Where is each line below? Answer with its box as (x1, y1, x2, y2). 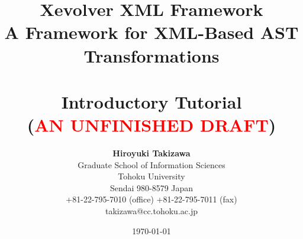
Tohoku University (118, 170, 185, 182)
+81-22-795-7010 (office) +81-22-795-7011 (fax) (66, 193, 237, 205)
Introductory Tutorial (61, 89, 242, 113)
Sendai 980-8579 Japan (109, 181, 194, 194)
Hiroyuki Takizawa (112, 147, 191, 159)
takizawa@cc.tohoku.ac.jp (105, 205, 198, 217)
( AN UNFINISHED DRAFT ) (27, 113, 276, 137)
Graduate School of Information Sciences (78, 158, 225, 171)
